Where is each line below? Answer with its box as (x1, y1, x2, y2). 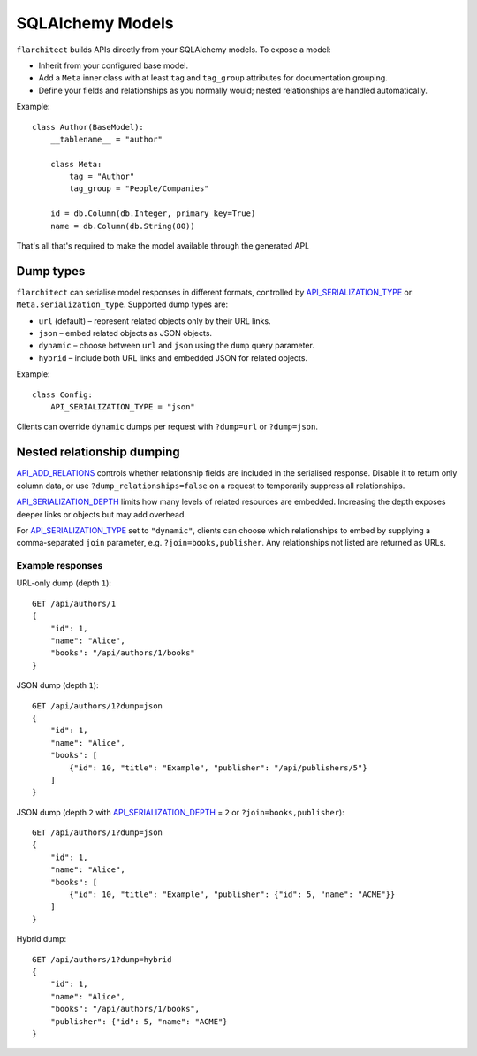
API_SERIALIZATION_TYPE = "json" (49, 402, 196, 412)
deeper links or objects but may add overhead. (16, 509, 187, 519)
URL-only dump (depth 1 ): (16, 578, 112, 588)
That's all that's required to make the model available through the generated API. (16, 241, 310, 251)
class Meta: (49, 159, 102, 169)
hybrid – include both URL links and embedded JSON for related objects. (38, 352, 308, 363)
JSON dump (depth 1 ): (16, 680, 99, 691)
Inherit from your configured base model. (38, 60, 189, 71)
